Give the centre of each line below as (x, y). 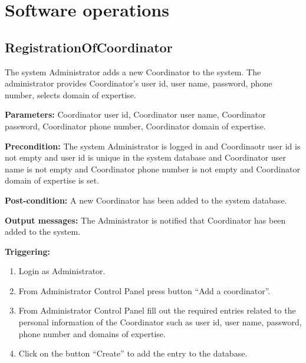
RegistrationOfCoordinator (89, 47)
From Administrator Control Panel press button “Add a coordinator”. (144, 290)
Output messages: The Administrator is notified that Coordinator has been (145, 220)
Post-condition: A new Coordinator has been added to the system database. (146, 200)
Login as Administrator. (62, 271)
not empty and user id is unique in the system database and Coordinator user (146, 157)
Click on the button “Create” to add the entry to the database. (133, 353)
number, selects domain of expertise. (70, 94)
